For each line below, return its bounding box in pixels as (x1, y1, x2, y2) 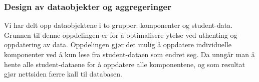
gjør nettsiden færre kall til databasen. (4, 69, 122, 79)
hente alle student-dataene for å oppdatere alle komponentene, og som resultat (4, 59, 245, 69)
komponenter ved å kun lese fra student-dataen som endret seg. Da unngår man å (4, 49, 255, 59)
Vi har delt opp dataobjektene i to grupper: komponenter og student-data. (4, 20, 233, 30)
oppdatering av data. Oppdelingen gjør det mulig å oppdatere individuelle (4, 39, 232, 50)
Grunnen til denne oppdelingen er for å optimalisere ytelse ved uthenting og (4, 29, 237, 40)
